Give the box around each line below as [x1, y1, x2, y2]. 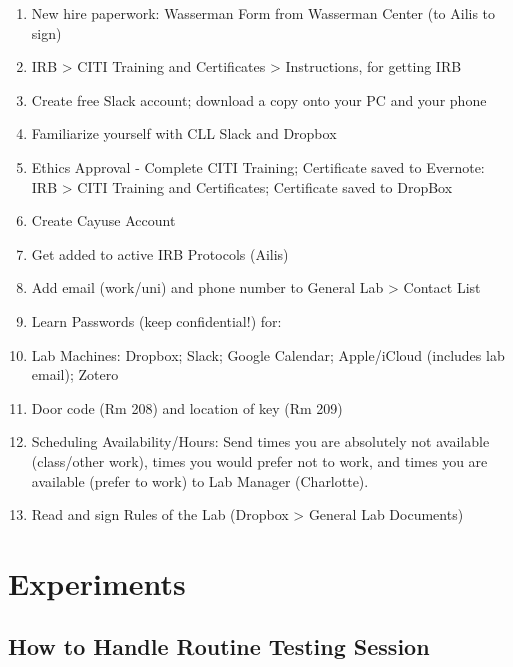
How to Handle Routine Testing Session [8, 631, 430, 662]
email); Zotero [31, 364, 119, 385]
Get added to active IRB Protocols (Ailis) [31, 243, 289, 264]
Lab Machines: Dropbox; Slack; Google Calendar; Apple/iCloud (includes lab [31, 344, 505, 365]
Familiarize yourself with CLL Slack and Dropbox [31, 123, 337, 144]
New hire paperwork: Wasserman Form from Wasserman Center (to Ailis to [31, 3, 496, 23]
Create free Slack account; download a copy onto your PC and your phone [31, 89, 487, 110]
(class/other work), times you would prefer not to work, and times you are [31, 450, 488, 471]
